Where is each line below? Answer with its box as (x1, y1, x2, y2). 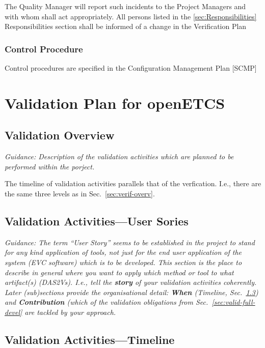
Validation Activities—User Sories (5, 213, 189, 228)
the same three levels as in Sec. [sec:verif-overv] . (5, 188, 155, 198)
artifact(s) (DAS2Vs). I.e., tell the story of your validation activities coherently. (5, 277, 257, 287)
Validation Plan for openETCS (5, 92, 225, 113)
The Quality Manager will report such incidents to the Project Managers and (5, 1, 246, 11)
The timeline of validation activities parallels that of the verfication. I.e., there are (5, 178, 261, 189)
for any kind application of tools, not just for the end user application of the (5, 247, 242, 257)
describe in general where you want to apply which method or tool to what (5, 267, 234, 277)
